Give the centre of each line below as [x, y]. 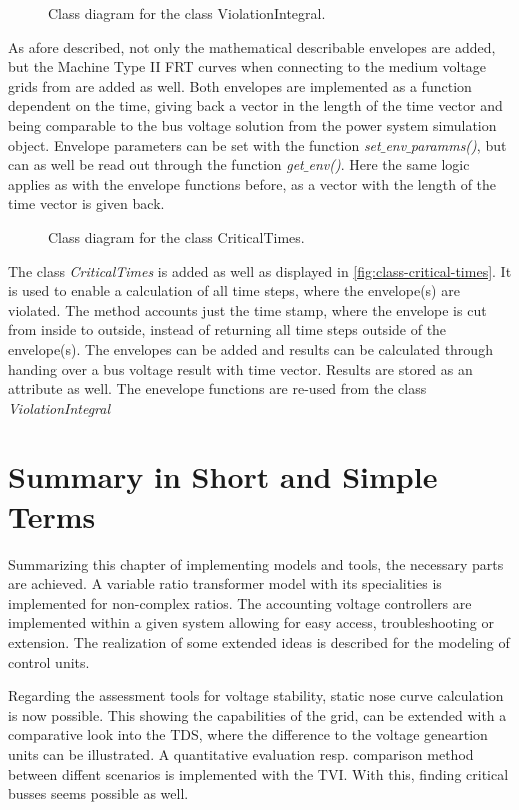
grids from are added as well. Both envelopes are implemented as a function [240, 85]
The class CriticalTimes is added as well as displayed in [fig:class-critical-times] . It [260, 270]
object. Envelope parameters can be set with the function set [194, 144]
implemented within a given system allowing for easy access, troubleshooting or [251, 622]
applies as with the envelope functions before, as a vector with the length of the [252, 183]
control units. [49, 661]
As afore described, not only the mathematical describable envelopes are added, [252, 46]
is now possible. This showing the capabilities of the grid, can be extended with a [257, 714]
